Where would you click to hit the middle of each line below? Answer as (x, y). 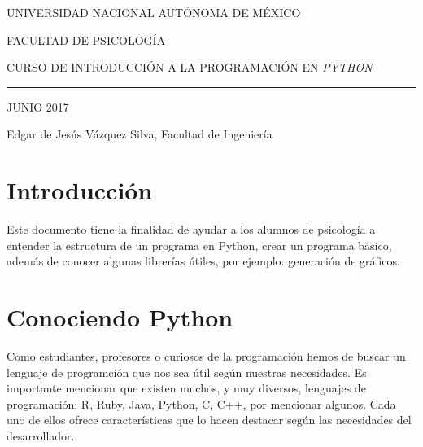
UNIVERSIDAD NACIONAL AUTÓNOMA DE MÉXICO (154, 12)
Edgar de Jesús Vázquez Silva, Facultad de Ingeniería (140, 134)
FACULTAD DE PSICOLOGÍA (86, 39)
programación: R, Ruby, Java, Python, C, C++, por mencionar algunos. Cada (201, 403)
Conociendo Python (120, 317)
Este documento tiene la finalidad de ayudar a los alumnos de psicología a (191, 229)
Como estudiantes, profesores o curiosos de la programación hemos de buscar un (206, 356)
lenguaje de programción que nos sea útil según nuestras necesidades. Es (187, 372)
